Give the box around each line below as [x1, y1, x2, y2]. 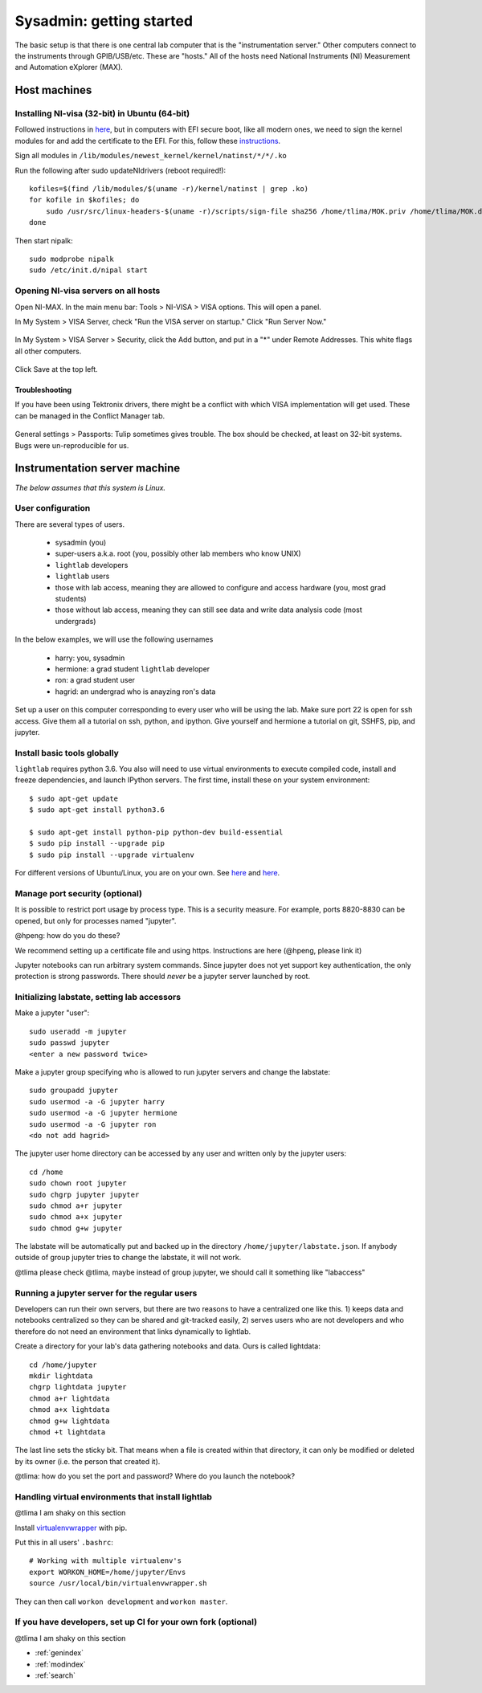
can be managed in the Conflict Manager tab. [14, 410, 165, 421]
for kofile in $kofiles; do [29, 195, 140, 205]
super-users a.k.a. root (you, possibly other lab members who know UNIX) [55, 549, 301, 558]
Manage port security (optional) [14, 887, 142, 899]
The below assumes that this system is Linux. [14, 483, 166, 492]
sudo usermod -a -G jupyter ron [29, 1120, 157, 1128]
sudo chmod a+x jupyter [29, 1213, 123, 1222]
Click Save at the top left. [14, 365, 98, 374]
